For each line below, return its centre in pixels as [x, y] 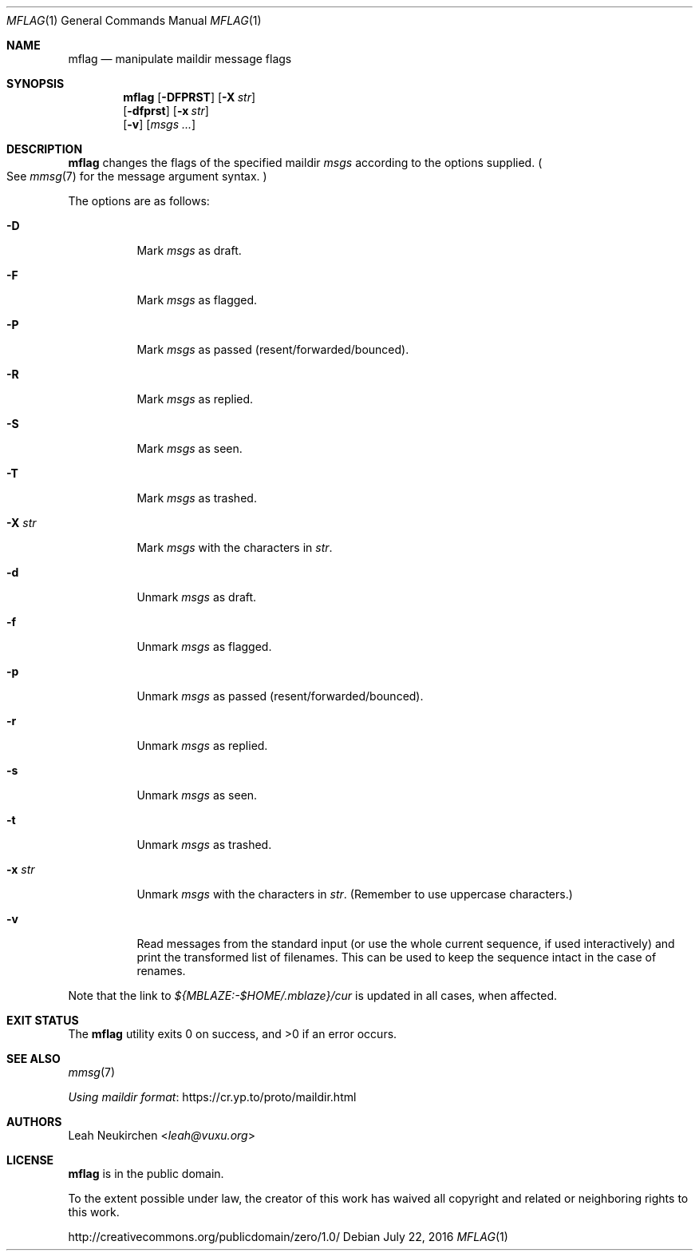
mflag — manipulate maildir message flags [180, 59]
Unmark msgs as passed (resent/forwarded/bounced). [280, 696]
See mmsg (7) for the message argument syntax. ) [137, 176]
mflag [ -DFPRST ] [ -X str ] [190, 97]
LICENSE [30, 1160]
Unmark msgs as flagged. [204, 646]
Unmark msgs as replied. [202, 745]
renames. [161, 971]
